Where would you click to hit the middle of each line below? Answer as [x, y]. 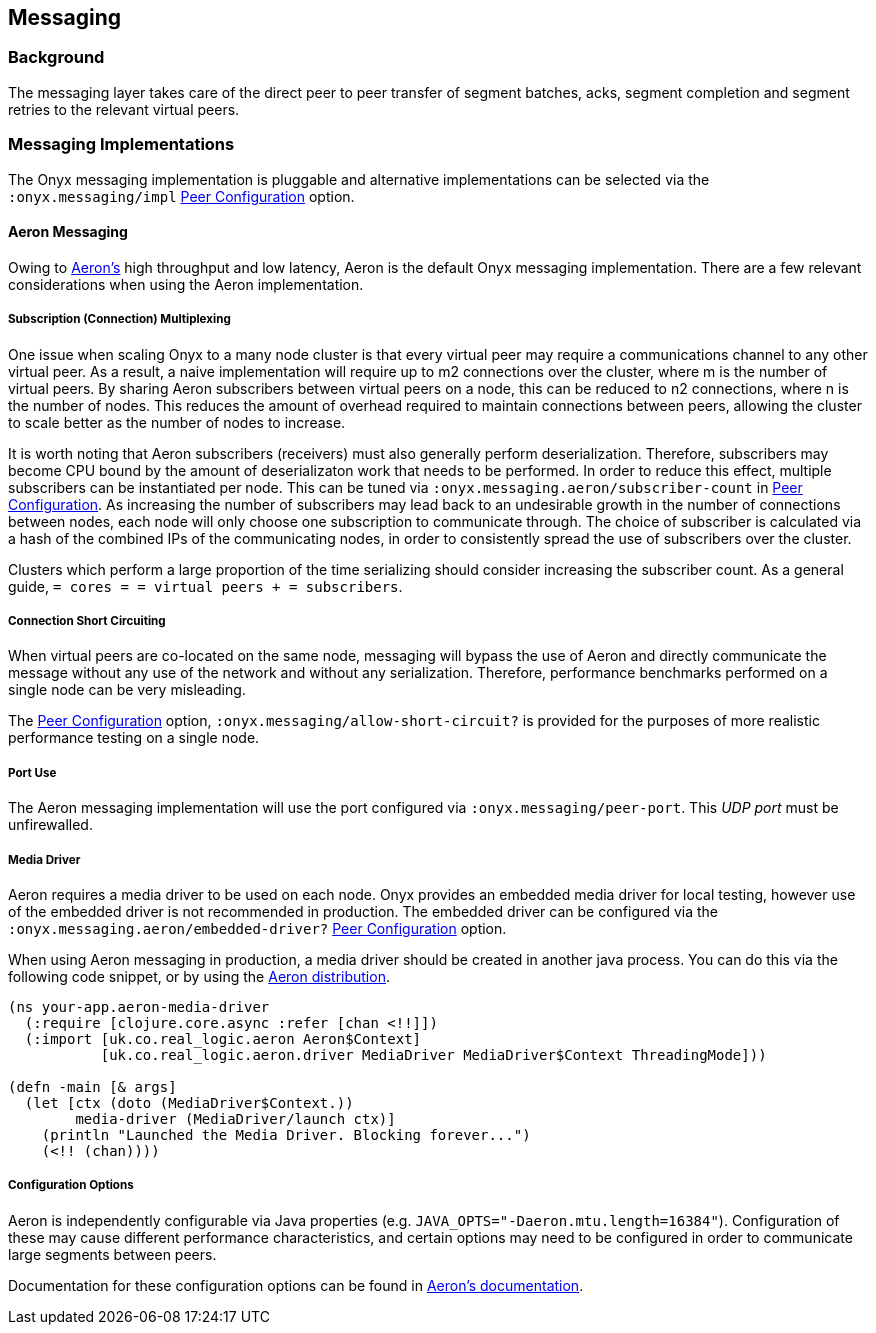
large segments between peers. [112, 1254]
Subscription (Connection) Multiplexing [119, 319]
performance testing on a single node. [134, 738]
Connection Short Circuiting [87, 620]
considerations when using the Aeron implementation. [186, 284]
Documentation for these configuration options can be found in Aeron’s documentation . [296, 1285]
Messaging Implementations [121, 144]
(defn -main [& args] [92, 1086]
